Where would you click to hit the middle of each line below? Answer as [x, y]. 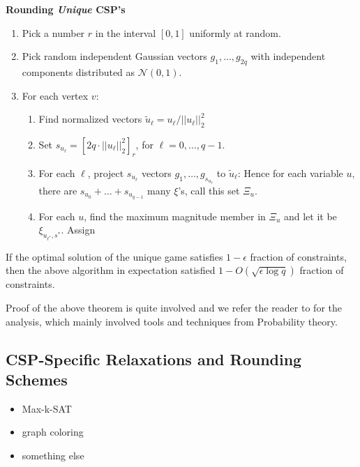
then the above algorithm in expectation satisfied [111, 270]
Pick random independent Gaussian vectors [114, 56]
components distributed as [78, 71]
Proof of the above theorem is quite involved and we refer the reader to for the [174, 308]
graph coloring [53, 432]
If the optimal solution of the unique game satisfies [114, 256]
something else [53, 455]
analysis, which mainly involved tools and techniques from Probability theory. [172, 321]
